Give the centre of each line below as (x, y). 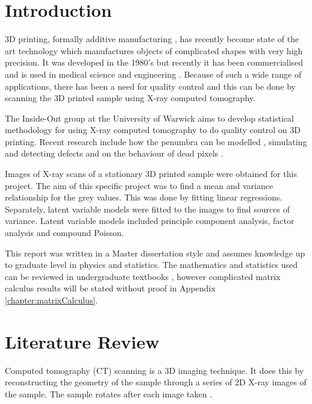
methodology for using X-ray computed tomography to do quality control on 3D (153, 130)
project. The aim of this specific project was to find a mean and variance (139, 185)
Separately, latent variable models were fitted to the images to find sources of (147, 209)
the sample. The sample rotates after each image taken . (109, 393)
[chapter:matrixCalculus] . (51, 300)
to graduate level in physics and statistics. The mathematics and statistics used (151, 265)
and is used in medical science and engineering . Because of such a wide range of (153, 74)
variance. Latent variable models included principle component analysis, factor (150, 221)
